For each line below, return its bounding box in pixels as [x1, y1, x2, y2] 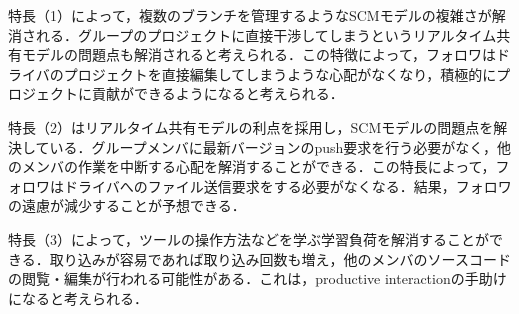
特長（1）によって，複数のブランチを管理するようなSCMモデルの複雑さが [8, 5, 492, 25]
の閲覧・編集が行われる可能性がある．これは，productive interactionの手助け [8, 268, 507, 289]
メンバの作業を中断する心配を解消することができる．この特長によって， [21, 156, 496, 177]
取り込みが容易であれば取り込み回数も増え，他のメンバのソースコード [49, 248, 511, 269]
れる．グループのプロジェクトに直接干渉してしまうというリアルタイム [35, 24, 497, 45]
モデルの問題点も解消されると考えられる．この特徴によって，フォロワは [21, 44, 496, 65]
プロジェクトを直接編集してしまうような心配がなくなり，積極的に [63, 63, 497, 84]
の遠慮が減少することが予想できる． [8, 195, 246, 216]
